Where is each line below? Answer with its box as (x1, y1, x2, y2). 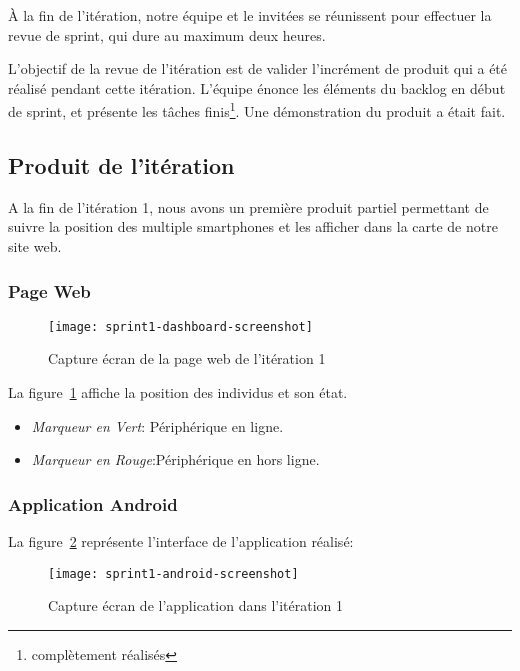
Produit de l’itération (8, 150, 235, 181)
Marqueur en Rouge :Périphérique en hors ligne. (31, 449, 320, 470)
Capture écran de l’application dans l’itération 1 (48, 595, 344, 616)
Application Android (8, 491, 178, 516)
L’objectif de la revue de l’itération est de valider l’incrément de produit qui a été (8, 58, 508, 79)
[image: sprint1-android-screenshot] (48, 566, 299, 581)
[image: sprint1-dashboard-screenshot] (48, 319, 313, 334)
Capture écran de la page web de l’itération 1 (48, 348, 326, 369)
